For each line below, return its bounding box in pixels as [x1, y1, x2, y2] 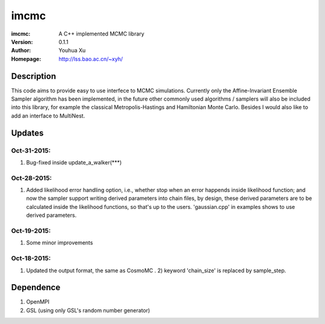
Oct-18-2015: [11, 254, 51, 263]
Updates [11, 128, 44, 138]
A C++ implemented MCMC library [58, 30, 144, 37]
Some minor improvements [26, 239, 93, 246]
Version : [11, 38, 33, 45]
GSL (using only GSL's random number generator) [26, 307, 150, 314]
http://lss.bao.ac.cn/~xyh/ [58, 55, 123, 63]
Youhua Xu [58, 47, 86, 54]
